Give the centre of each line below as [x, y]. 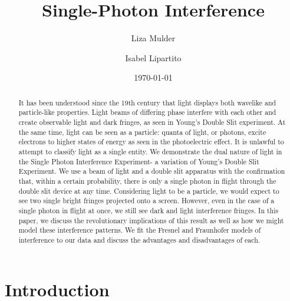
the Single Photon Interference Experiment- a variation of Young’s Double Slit [139, 161]
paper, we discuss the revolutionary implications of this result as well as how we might [151, 220]
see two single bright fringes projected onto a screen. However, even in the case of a [146, 201]
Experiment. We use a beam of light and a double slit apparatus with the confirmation [152, 171]
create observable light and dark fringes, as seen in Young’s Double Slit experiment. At [152, 122]
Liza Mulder [153, 38]
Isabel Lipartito [153, 57]
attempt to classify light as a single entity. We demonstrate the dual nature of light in [150, 151]
